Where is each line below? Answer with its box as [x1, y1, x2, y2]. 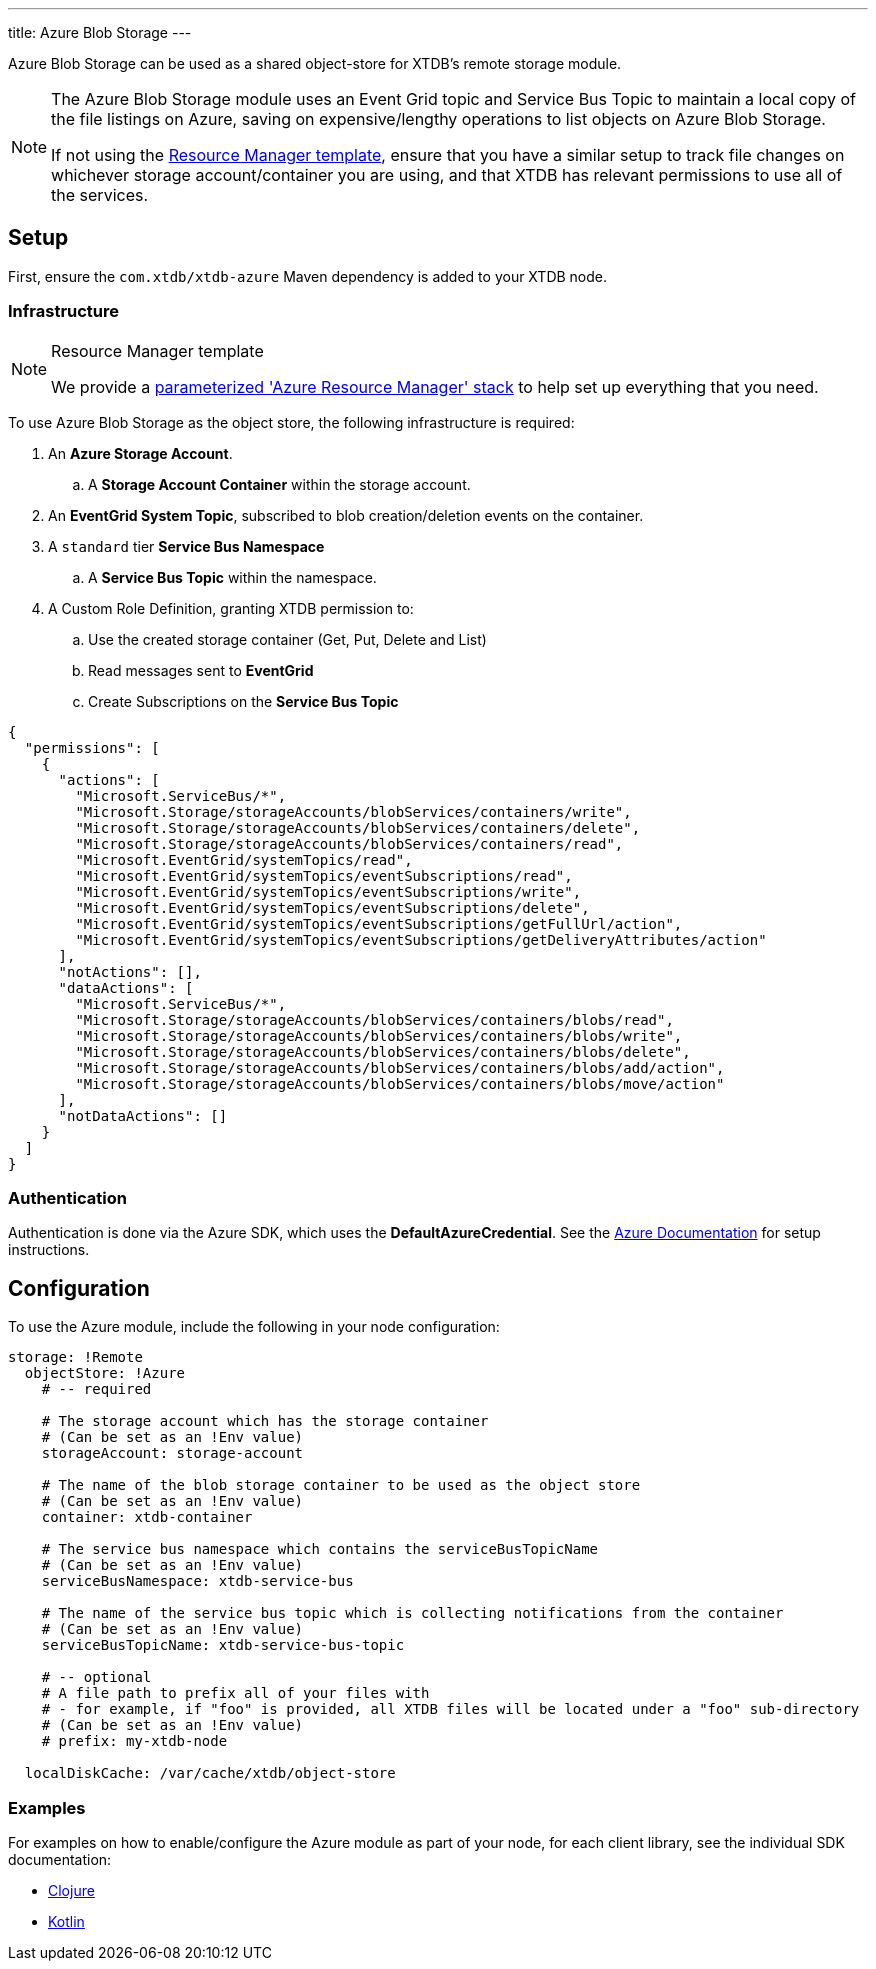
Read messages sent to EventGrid [88, 661, 314, 679]
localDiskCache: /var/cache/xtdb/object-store [24, 1765, 396, 1782]
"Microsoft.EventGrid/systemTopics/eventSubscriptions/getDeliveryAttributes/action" [75, 931, 767, 948]
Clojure [48, 1881, 95, 1899]
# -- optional [41, 1669, 152, 1686]
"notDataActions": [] [58, 1107, 228, 1124]
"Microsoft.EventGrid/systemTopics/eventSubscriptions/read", [75, 867, 573, 884]
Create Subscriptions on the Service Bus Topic [88, 692, 399, 710]
